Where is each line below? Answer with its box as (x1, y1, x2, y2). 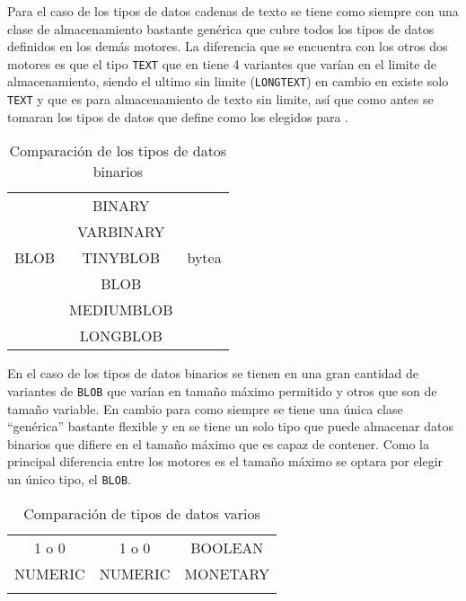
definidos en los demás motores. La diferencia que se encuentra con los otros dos (7, 37, 448, 56)
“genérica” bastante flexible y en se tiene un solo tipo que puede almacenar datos (7, 417, 453, 436)
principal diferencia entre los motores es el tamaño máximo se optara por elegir (7, 452, 444, 471)
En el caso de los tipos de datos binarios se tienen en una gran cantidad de (7, 364, 419, 383)
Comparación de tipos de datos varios (23, 502, 260, 524)
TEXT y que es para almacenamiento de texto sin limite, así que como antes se (7, 90, 434, 109)
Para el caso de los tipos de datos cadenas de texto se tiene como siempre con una (7, 2, 459, 20)
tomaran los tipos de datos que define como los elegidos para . (7, 107, 348, 126)
